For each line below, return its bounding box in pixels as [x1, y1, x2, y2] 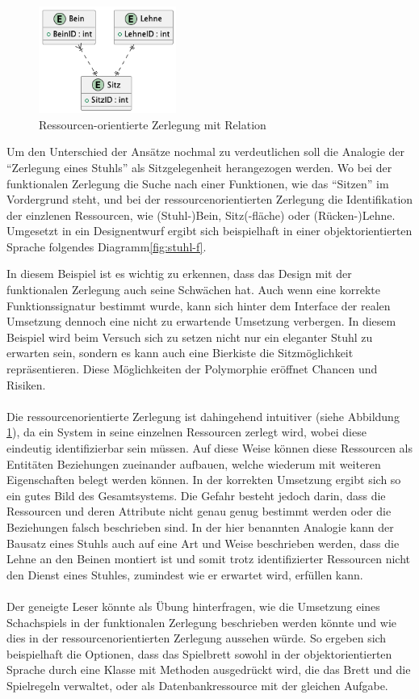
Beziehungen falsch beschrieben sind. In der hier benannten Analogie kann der [6, 518, 394, 535]
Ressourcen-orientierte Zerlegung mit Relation [39, 116, 266, 133]
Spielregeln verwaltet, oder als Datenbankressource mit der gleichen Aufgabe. [6, 676, 388, 693]
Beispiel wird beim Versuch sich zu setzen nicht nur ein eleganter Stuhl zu [6, 328, 373, 345]
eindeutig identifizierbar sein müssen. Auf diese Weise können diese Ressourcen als [6, 440, 413, 456]
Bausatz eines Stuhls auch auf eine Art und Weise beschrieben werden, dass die [6, 534, 400, 551]
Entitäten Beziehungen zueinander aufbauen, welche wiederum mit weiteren [6, 455, 381, 472]
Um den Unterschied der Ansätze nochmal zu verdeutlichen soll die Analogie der [6, 143, 405, 160]
